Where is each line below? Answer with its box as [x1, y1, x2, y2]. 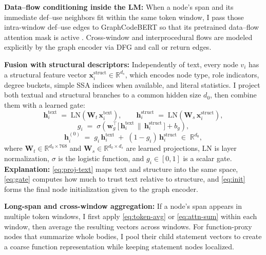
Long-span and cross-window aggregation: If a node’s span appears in [4, 201, 242, 211]
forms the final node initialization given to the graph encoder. [4, 183, 198, 194]
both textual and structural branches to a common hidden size [4, 89, 201, 100]
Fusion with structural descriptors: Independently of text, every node [4, 58, 238, 69]
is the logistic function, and [58, 152, 144, 163]
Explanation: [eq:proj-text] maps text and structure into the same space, [4, 163, 238, 174]
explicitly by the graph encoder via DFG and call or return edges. [4, 42, 212, 52]
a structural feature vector [4, 69, 87, 80]
